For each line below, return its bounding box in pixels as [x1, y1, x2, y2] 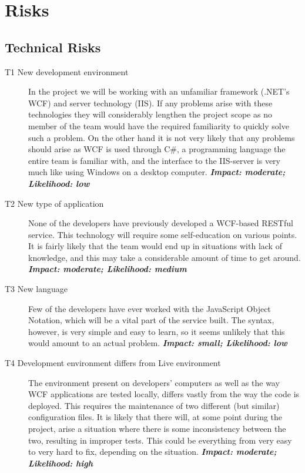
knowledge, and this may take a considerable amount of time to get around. [28, 251, 301, 263]
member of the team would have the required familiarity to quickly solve [28, 119, 289, 132]
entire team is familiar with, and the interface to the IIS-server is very [28, 154, 280, 166]
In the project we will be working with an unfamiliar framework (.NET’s [28, 85, 290, 98]
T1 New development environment [5, 65, 129, 78]
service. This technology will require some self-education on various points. [28, 228, 297, 240]
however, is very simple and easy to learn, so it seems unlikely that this [28, 325, 285, 337]
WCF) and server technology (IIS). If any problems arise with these [28, 96, 273, 109]
